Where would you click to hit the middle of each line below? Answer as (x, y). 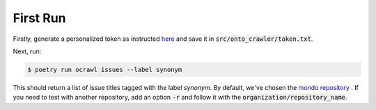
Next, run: (27, 51)
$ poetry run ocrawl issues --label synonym (105, 70)
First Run (39, 18)
